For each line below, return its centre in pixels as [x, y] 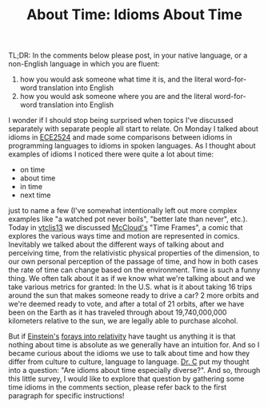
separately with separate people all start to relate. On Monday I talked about [133, 129]
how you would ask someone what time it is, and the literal [116, 79]
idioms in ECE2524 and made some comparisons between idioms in [120, 137]
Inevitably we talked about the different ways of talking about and [116, 244]
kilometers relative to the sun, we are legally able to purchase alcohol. [123, 321]
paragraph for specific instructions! [66, 396]
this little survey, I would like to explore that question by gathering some [126, 379]
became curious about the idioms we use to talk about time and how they [129, 354]
